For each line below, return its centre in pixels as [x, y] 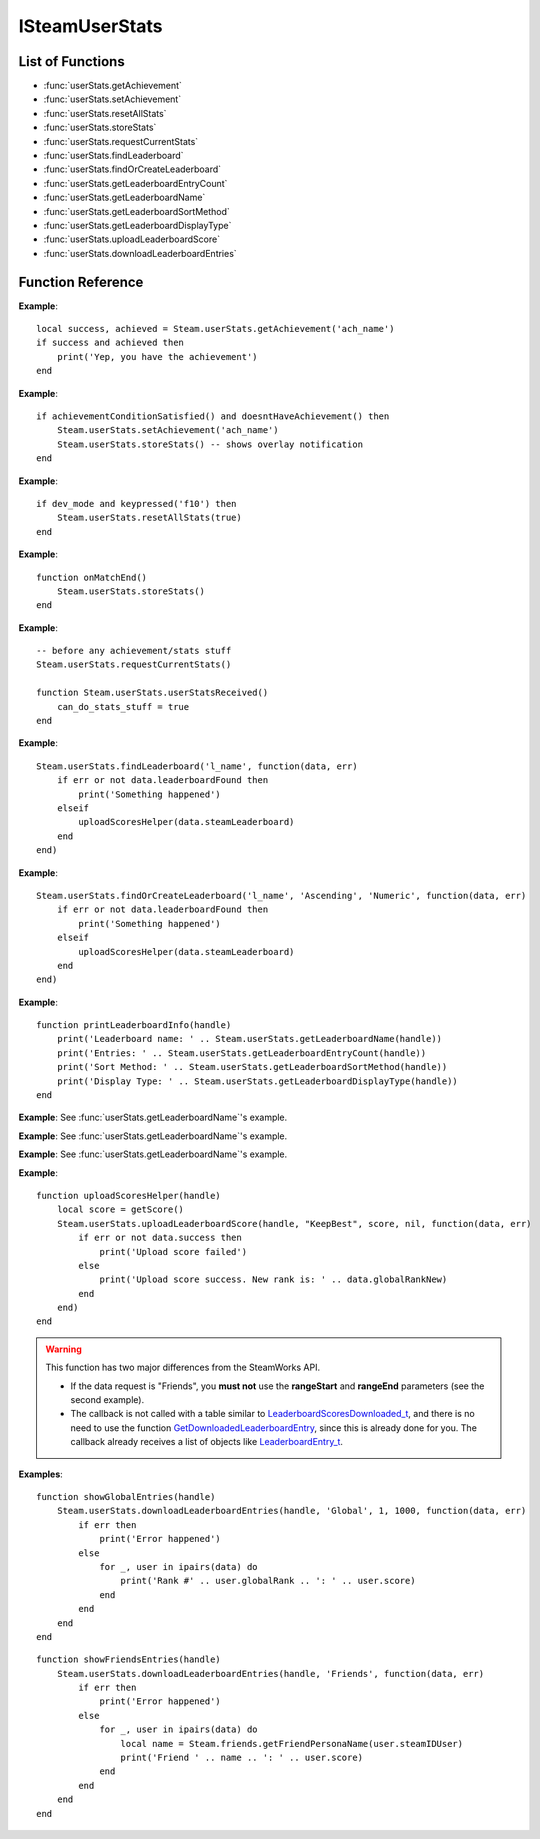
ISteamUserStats [90, 26]
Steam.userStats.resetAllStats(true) [149, 518]
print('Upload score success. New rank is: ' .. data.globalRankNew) [273, 1279]
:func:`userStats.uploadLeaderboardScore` [131, 239]
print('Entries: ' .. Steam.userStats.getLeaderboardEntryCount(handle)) [241, 1053]
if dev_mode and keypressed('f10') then [136, 503]
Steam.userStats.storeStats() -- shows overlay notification [210, 444]
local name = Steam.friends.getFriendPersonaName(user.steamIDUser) [292, 1743]
